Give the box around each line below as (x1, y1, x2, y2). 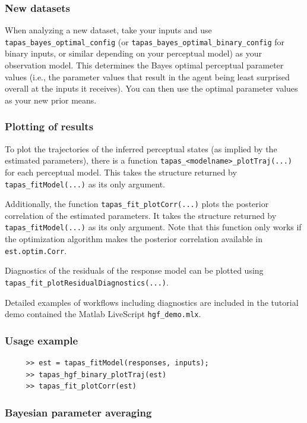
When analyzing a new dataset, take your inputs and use (5, 24, 212, 36)
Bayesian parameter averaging (5, 405, 152, 419)
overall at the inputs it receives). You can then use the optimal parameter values (5, 82, 298, 95)
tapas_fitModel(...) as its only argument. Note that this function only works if (5, 221, 302, 233)
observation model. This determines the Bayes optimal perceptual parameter (5, 59, 284, 71)
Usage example (5, 333, 78, 347)
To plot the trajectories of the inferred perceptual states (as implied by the (5, 142, 277, 155)
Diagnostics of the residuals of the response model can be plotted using (5, 264, 264, 277)
